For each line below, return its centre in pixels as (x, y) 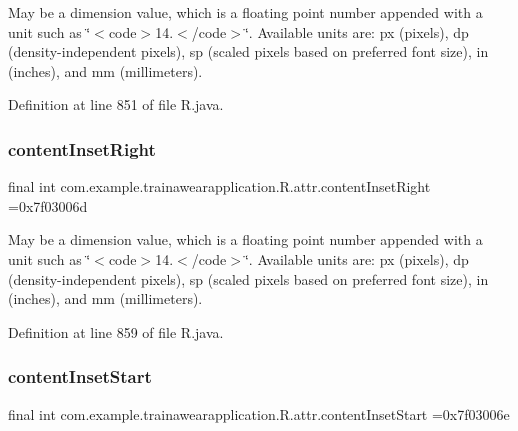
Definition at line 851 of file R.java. (116, 104)
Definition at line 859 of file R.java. (116, 331)
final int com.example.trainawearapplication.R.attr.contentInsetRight (219, 186)
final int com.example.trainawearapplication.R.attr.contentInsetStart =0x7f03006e (259, 413)
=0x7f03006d (48, 205)
